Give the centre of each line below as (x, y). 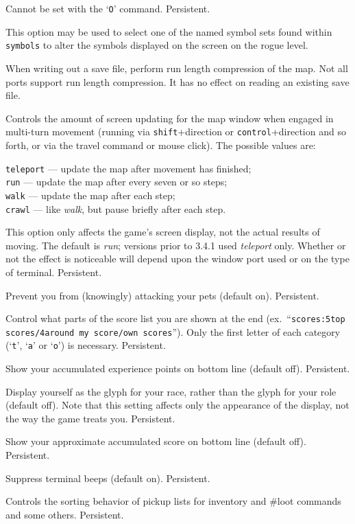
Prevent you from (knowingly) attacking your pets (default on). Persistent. (162, 295)
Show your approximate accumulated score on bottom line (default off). (156, 441)
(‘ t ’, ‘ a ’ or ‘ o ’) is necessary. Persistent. (86, 345)
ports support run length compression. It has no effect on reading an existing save (177, 81)
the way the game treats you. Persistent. (90, 418)
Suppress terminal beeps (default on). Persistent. (108, 478)
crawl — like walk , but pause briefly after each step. (116, 208)
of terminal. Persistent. (54, 272)
